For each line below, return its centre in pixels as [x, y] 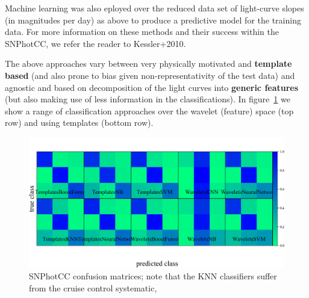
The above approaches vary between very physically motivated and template [148, 64]
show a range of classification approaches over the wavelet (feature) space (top [149, 110]
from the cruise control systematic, [93, 287]
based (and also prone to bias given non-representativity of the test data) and [150, 75]
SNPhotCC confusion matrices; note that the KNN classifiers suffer [153, 276]
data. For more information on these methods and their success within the [142, 32]
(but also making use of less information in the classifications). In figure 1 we [148, 99]
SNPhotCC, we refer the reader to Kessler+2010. [95, 43]
